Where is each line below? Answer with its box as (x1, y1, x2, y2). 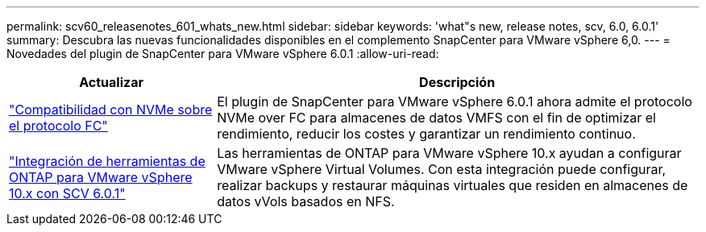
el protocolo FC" (9, 118, 108, 134)
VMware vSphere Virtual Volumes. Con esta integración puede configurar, (217, 161, 667, 177)
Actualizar (79, 74, 143, 90)
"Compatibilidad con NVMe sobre (9, 101, 213, 118)
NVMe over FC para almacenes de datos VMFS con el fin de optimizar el (217, 110, 656, 126)
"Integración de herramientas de (9, 153, 206, 169)
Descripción (419, 74, 496, 90)
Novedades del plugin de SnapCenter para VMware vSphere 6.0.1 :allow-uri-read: (6, 47, 439, 60)
